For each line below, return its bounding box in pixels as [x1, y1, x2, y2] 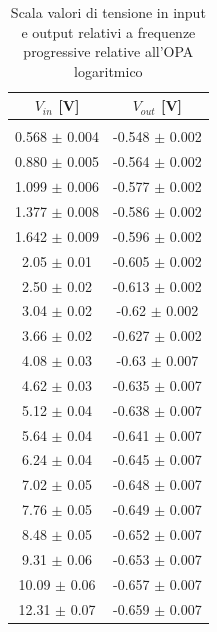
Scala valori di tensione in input [10, 2, 206, 22]
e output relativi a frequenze [21, 21, 196, 42]
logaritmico [74, 60, 143, 81]
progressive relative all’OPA [23, 41, 194, 62]
